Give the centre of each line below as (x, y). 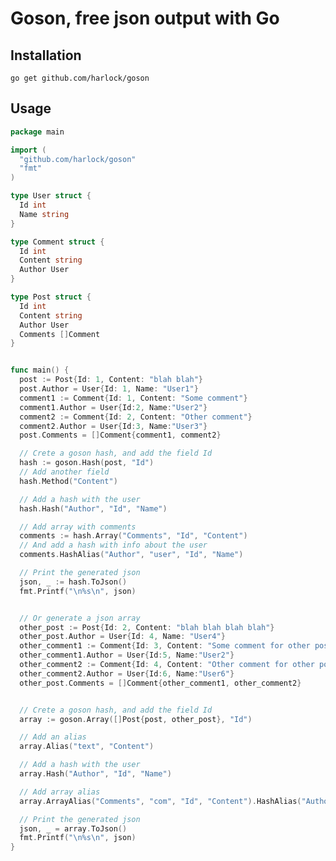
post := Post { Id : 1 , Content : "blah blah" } (111, 380)
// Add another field (64, 472)
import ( (28, 150)
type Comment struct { (57, 242)
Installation (46, 55)
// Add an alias (53, 737)
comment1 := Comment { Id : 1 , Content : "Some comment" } (133, 398)
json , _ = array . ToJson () (73, 828)
